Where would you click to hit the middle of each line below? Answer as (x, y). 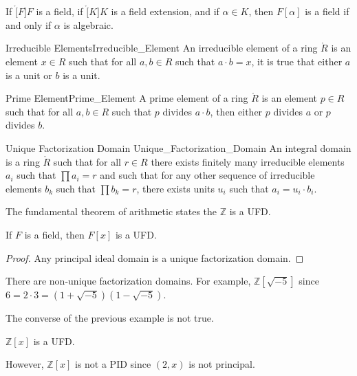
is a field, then (54, 234)
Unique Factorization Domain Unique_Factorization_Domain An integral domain (178, 147)
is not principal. (222, 364)
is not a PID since (113, 364)
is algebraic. (88, 24)
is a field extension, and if (165, 11)
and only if (29, 24)
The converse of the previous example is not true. (110, 318)
